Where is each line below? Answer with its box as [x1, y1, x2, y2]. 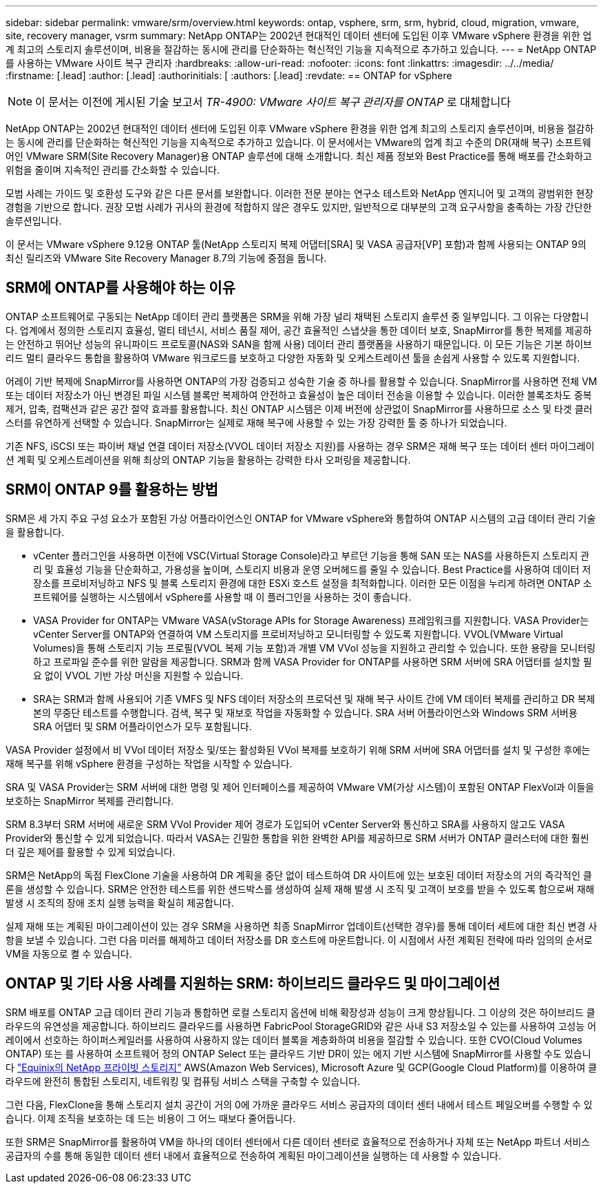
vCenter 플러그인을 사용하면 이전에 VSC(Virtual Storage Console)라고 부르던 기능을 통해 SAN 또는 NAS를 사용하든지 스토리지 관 [33, 549, 590, 561]
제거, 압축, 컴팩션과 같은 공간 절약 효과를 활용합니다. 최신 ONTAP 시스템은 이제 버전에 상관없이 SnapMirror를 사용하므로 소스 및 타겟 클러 [6, 402, 593, 415]
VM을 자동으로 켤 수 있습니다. [6, 947, 132, 960]
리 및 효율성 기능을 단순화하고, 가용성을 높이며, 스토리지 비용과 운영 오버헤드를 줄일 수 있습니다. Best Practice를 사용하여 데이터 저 [33, 563, 591, 575]
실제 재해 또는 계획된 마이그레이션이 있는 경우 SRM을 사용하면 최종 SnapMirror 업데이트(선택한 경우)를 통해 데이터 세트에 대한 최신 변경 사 [6, 920, 597, 932]
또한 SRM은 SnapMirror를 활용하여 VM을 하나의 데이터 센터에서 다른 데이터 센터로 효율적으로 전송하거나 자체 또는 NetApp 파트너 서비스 [6, 1135, 591, 1148]
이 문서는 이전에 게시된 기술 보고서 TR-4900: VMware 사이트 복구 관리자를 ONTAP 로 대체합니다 [35, 95, 511, 109]
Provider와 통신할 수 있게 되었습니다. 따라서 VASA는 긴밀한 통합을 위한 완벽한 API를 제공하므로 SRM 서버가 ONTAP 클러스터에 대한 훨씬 [6, 831, 589, 844]
